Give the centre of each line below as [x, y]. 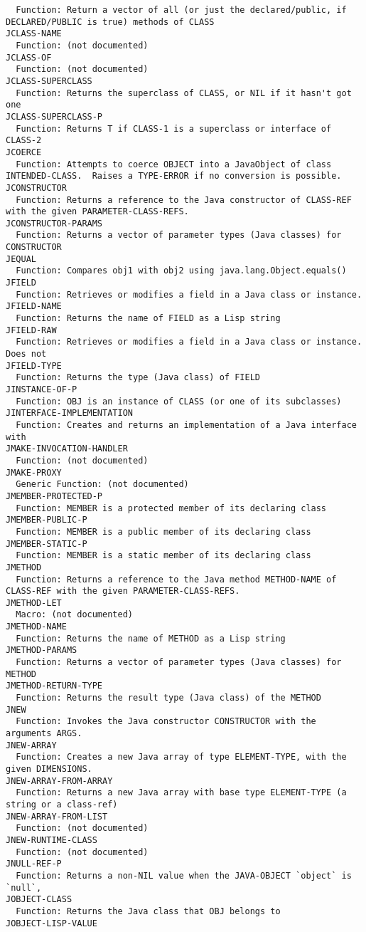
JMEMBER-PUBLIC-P [47, 520]
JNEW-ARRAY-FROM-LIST [57, 816]
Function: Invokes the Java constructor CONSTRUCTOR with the [166, 722]
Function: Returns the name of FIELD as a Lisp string [148, 319]
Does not [26, 354]
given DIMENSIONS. [49, 769]
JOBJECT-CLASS [39, 900]
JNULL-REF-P [34, 864]
